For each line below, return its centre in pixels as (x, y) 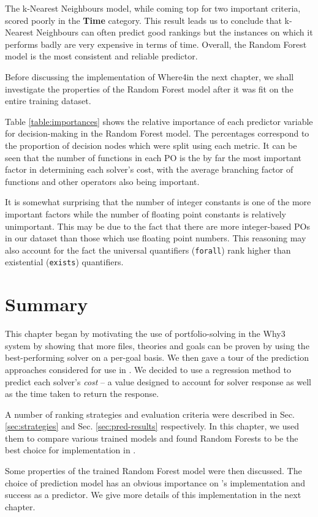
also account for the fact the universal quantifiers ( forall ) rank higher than (148, 250)
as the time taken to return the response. (82, 394)
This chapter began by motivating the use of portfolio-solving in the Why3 (145, 334)
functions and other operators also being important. (102, 181)
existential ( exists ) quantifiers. (64, 262)
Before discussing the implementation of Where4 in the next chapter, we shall (150, 76)
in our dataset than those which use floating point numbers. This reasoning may (156, 238)
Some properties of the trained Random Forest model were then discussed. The (153, 471)
